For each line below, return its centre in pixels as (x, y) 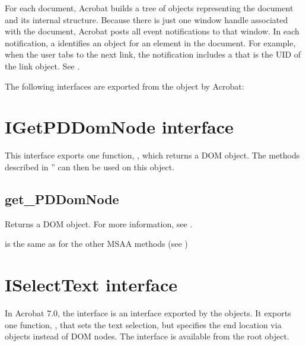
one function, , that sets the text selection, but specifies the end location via (143, 324)
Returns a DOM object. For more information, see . (99, 223)
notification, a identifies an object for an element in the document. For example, (150, 42)
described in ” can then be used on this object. (90, 166)
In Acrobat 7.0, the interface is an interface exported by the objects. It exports (148, 312)
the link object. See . (42, 66)
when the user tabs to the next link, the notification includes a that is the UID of (153, 54)
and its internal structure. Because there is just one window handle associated (146, 19)
